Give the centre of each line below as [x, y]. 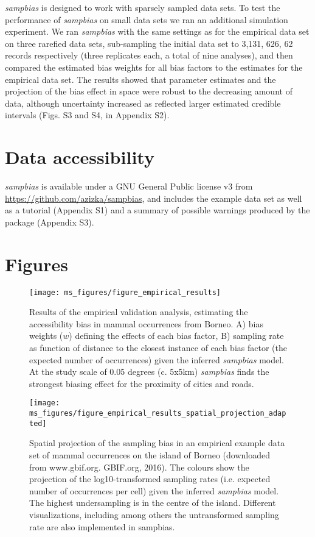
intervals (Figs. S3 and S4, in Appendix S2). [87, 115]
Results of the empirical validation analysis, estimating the [139, 312]
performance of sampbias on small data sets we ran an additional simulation [147, 19]
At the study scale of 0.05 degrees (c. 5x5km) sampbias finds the [149, 372]
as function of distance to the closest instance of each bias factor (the [158, 347]
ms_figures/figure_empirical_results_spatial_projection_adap [158, 414]
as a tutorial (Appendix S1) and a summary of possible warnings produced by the [157, 210]
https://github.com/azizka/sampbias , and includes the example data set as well [154, 198]
